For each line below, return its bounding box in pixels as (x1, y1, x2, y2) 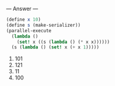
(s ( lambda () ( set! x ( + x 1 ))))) (11, 44, 100, 50)
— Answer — (6, 5, 39, 12)
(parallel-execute (6, 27, 52, 33)
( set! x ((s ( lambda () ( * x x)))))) (17, 39, 110, 45)
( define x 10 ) (6, 17, 41, 23)
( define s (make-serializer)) (6, 22, 81, 28)
